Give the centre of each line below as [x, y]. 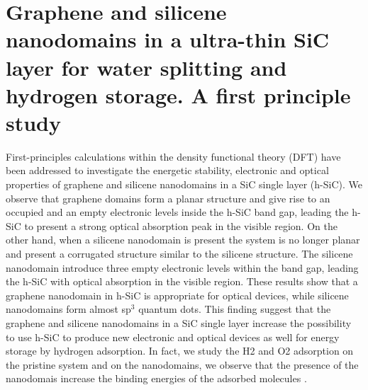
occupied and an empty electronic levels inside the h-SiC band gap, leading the [177, 212]
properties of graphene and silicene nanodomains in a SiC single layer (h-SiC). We [184, 184]
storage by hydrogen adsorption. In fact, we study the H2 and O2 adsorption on [180, 351]
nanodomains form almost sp [68, 309]
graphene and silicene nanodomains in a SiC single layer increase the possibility [179, 323]
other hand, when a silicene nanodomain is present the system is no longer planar [183, 240]
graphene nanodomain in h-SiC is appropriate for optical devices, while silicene [177, 295]
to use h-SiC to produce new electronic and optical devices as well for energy [173, 337]
